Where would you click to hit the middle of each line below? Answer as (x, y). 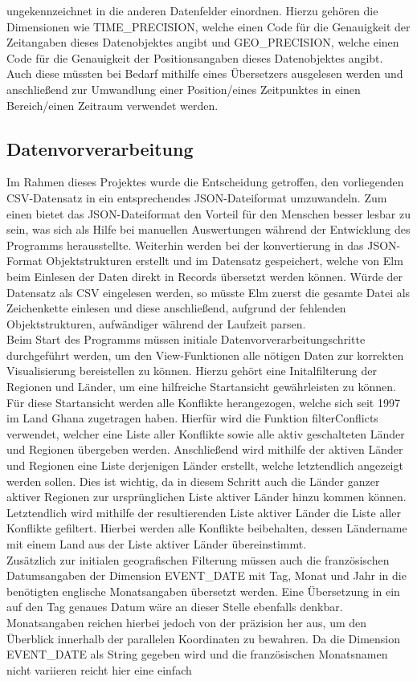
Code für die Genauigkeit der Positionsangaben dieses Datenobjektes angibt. (195, 57)
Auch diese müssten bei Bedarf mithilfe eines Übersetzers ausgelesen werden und (205, 73)
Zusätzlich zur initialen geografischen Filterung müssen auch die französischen (198, 559)
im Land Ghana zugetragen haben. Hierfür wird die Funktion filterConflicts (192, 418)
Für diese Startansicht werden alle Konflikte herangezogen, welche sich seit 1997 (203, 402)
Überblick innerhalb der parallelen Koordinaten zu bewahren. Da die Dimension (203, 638)
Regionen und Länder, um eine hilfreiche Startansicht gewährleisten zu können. (201, 387)
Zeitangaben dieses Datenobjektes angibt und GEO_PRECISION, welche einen (203, 42)
